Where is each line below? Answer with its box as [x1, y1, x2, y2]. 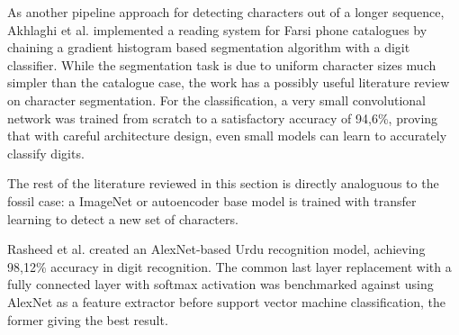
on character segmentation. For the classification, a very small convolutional [7, 90, 426, 109]
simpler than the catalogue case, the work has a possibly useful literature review [7, 73, 450, 92]
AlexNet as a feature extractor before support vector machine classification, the [7, 292, 446, 311]
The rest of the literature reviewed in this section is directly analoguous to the [7, 174, 439, 193]
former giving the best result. [7, 310, 168, 329]
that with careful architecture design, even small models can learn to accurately [7, 126, 447, 145]
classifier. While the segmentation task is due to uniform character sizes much [7, 55, 436, 74]
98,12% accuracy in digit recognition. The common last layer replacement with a [7, 257, 452, 276]
